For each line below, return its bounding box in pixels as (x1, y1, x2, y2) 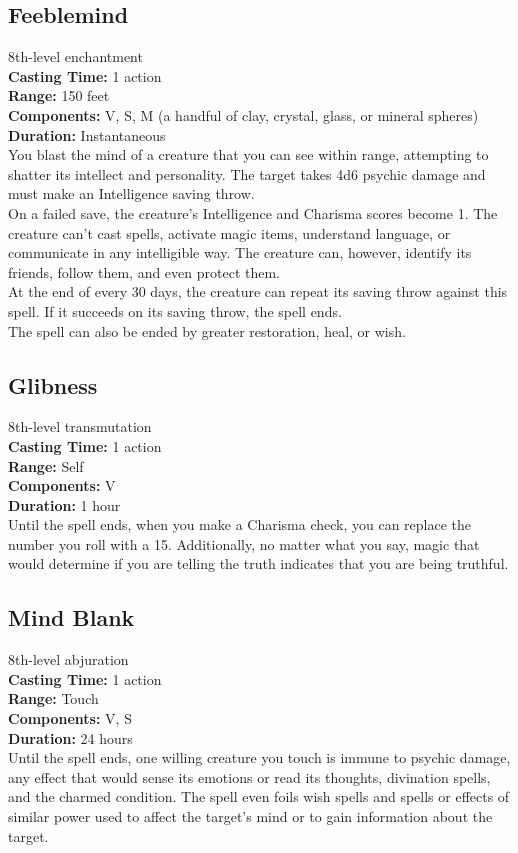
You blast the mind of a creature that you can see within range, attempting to (8, 144, 489, 165)
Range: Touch (8, 688, 99, 709)
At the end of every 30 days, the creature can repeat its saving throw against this (8, 281, 508, 302)
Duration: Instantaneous (8, 124, 166, 145)
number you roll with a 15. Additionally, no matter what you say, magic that (8, 533, 480, 554)
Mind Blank (8, 602, 135, 633)
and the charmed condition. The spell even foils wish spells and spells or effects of (8, 786, 510, 807)
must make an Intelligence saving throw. (8, 183, 255, 204)
